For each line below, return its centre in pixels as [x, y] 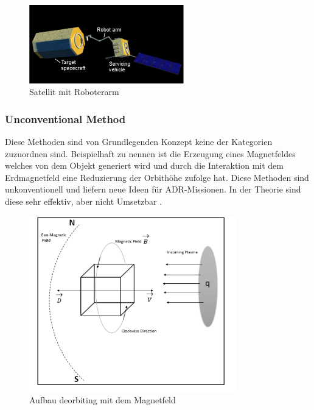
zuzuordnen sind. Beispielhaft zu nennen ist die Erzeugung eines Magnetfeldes [150, 153]
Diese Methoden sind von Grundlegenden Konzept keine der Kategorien [139, 142]
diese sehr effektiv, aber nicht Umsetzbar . [84, 201]
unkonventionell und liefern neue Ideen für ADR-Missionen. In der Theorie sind [153, 189]
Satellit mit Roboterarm [74, 92]
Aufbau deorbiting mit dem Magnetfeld [103, 400]
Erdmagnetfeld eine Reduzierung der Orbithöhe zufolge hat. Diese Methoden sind [157, 177]
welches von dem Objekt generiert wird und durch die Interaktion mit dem [144, 165]
